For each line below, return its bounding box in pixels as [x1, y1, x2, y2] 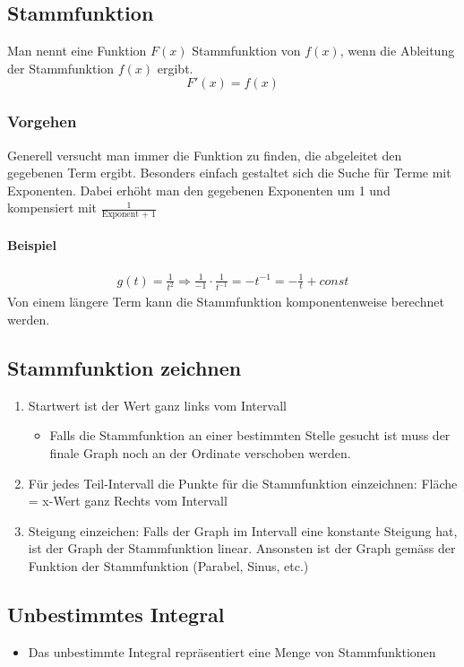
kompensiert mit [7, 198, 98, 217]
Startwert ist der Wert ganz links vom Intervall [28, 395, 287, 414]
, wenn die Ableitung [339, 41, 455, 60]
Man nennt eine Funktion [7, 41, 147, 60]
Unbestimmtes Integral [7, 600, 225, 628]
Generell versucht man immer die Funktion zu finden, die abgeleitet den [7, 145, 402, 164]
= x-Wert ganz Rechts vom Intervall [28, 491, 228, 510]
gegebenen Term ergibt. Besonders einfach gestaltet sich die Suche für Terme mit [7, 163, 451, 182]
